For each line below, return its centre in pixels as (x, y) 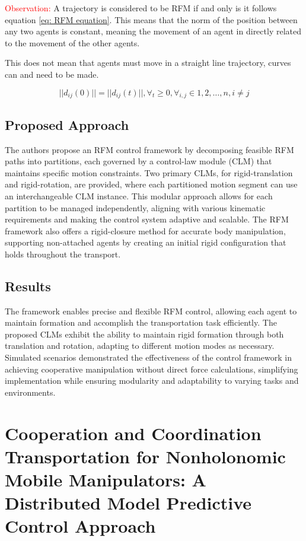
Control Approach (80, 526)
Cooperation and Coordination (133, 433)
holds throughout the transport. (63, 254)
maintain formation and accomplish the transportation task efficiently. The (141, 322)
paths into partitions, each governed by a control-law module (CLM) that (138, 161)
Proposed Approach (67, 124)
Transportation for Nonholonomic (145, 456)
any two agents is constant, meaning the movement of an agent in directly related (153, 31)
